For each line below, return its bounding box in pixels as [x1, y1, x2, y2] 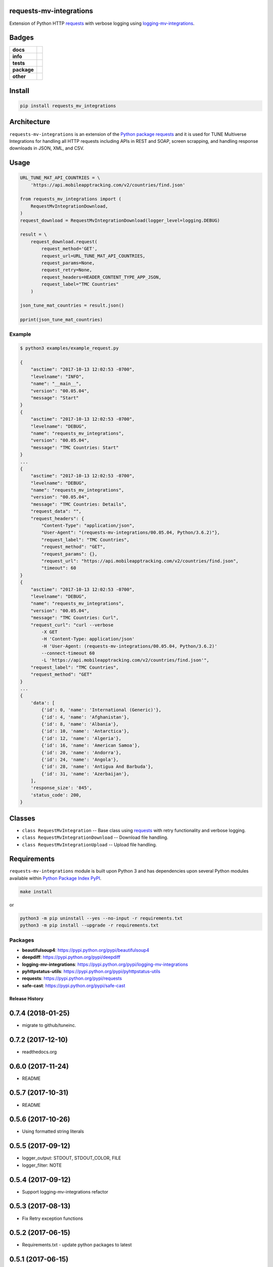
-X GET [41, 629, 58, 635]
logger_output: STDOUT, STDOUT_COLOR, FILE [22, 1155, 121, 1161]
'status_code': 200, [30, 792, 82, 798]
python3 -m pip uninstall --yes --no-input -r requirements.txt [20, 915, 183, 921]
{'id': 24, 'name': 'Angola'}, [41, 757, 119, 762]
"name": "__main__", [30, 381, 82, 387]
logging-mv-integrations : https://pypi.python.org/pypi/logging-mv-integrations [22, 961, 188, 967]
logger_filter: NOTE [22, 1162, 62, 1168]
